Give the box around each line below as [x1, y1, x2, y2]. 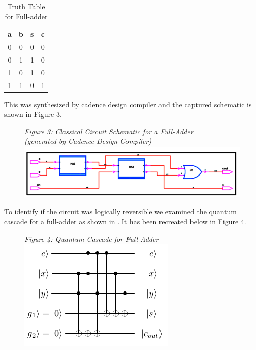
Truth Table [7, 1, 45, 11]
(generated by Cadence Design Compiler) [24, 136, 151, 147]
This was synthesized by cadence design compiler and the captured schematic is [4, 99, 252, 109]
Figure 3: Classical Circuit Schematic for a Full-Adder [24, 126, 194, 136]
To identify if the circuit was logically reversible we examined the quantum [4, 206, 237, 217]
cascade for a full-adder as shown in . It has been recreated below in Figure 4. [4, 216, 246, 226]
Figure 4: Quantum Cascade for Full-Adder [24, 233, 159, 244]
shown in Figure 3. [4, 109, 62, 120]
